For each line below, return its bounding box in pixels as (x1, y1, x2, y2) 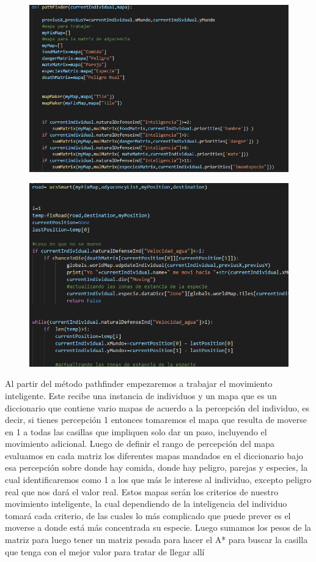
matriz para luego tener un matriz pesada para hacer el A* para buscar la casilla (5, 533, 308, 546)
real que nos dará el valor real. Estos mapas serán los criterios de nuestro (5, 485, 279, 498)
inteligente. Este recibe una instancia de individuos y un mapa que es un (5, 389, 277, 402)
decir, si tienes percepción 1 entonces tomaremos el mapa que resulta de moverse (5, 413, 307, 426)
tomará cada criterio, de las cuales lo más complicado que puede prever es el (5, 509, 291, 522)
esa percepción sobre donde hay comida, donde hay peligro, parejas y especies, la (5, 461, 308, 474)
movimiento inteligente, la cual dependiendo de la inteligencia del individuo (5, 497, 287, 510)
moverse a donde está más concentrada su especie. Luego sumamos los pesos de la (5, 521, 312, 534)
